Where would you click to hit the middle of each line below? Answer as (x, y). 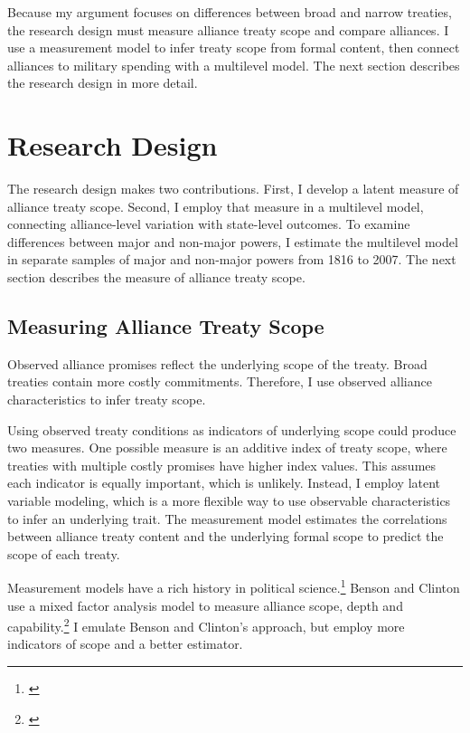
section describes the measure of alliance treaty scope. (156, 277)
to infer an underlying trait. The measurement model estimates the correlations (227, 518)
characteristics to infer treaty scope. (107, 400)
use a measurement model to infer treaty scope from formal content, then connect (234, 48)
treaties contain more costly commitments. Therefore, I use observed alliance (220, 381)
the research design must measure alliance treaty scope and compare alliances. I (228, 29)
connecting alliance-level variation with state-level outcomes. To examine (209, 224)
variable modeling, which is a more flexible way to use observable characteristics (229, 501)
